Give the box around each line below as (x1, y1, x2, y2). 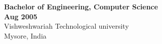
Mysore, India (4, 30, 47, 41)
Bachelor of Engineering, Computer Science (4, 1, 158, 11)
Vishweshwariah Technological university (4, 21, 129, 31)
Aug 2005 (4, 11, 38, 21)
